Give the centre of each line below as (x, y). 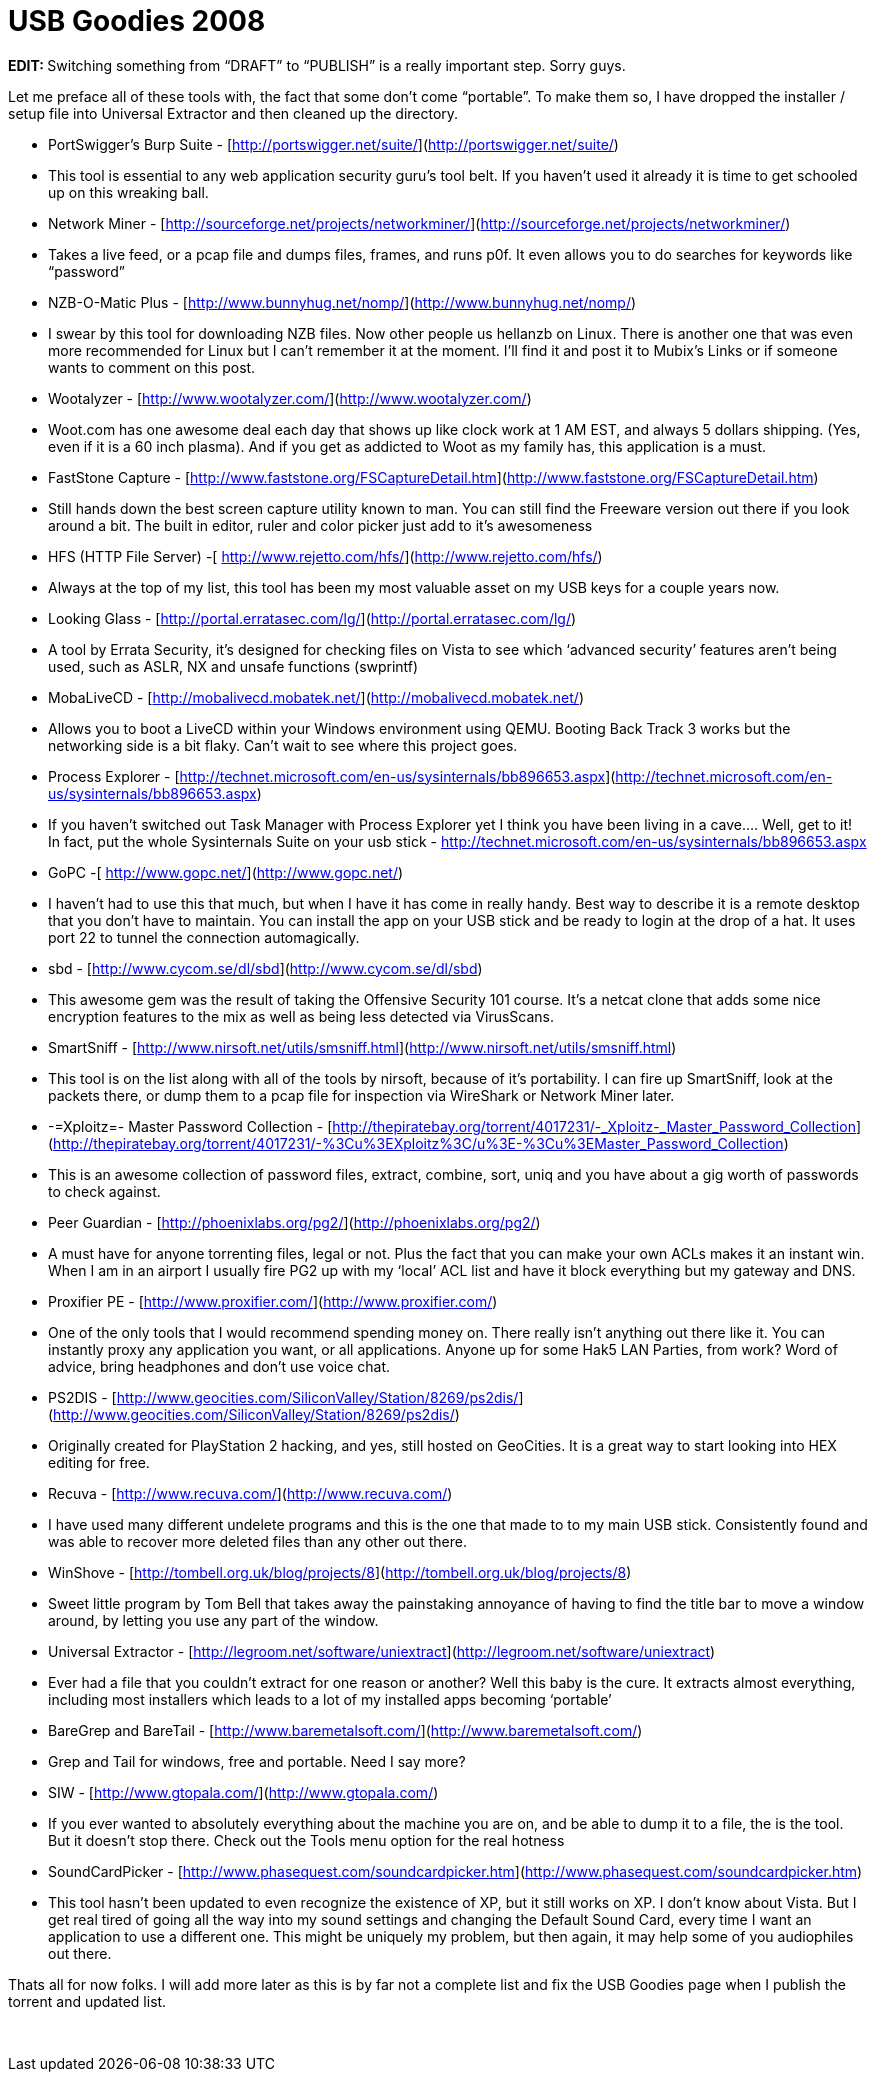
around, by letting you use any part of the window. (213, 1620)
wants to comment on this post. (152, 367)
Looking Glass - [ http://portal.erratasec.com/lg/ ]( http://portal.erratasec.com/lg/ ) (312, 618)
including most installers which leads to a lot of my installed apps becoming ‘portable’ (330, 1699)
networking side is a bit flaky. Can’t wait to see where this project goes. (283, 745)
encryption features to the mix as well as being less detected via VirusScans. (301, 1016)
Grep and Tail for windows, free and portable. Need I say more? (257, 1761)
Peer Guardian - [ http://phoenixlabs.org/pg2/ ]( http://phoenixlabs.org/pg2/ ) (294, 1222)
